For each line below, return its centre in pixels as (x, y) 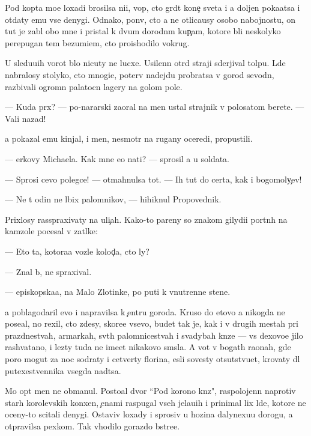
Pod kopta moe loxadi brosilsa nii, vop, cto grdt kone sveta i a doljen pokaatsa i (152, 7)
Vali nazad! (26, 118)
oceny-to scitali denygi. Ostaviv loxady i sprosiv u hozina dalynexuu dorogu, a (149, 414)
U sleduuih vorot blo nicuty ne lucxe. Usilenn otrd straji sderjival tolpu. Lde (145, 63)
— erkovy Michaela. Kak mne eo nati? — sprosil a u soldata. (117, 158)
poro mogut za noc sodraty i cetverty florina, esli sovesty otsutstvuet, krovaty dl (152, 359)
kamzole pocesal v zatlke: (51, 231)
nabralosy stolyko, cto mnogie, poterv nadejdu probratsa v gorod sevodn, (140, 74)
